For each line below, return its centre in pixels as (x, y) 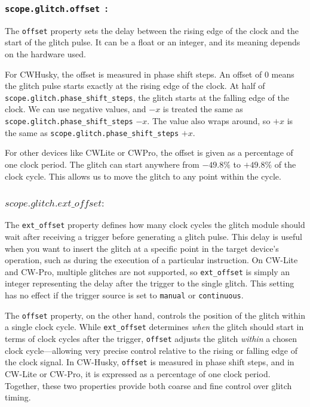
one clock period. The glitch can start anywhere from (102, 164)
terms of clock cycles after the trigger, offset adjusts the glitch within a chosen (151, 339)
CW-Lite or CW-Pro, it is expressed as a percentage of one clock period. (138, 373)
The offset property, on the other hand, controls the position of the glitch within (155, 315)
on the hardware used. (45, 54)
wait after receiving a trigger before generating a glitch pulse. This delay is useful (154, 237)
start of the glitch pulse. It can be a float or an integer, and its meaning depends (153, 42)
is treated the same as (203, 109)
